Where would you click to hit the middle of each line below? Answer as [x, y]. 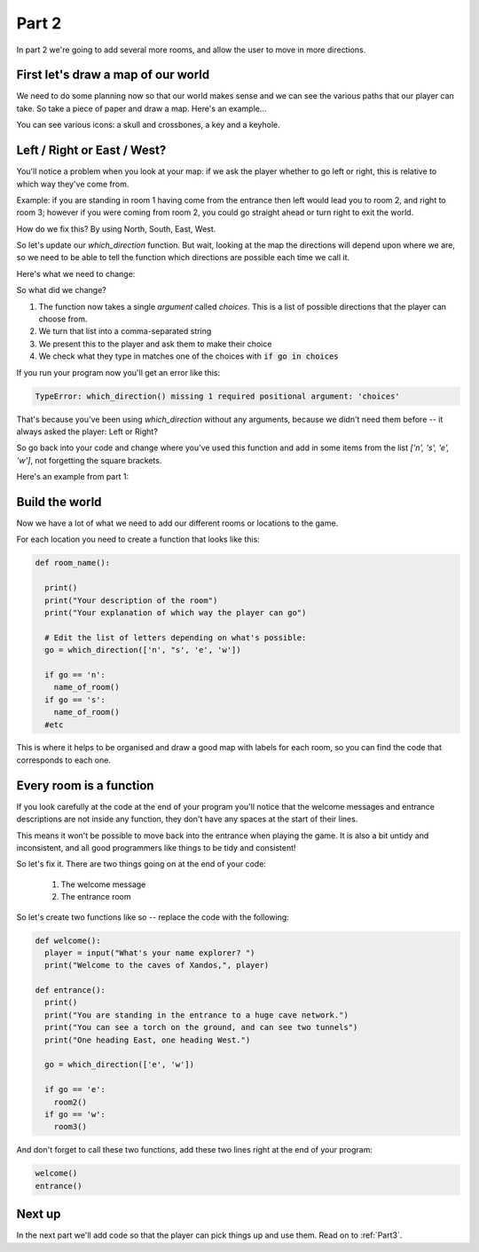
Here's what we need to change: [76, 273]
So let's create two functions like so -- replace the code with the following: [153, 917]
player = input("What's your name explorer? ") [150, 953]
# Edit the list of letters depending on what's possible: [176, 638]
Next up [39, 1214]
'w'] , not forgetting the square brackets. [89, 460]
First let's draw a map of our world [113, 75]
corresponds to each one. [63, 760]
